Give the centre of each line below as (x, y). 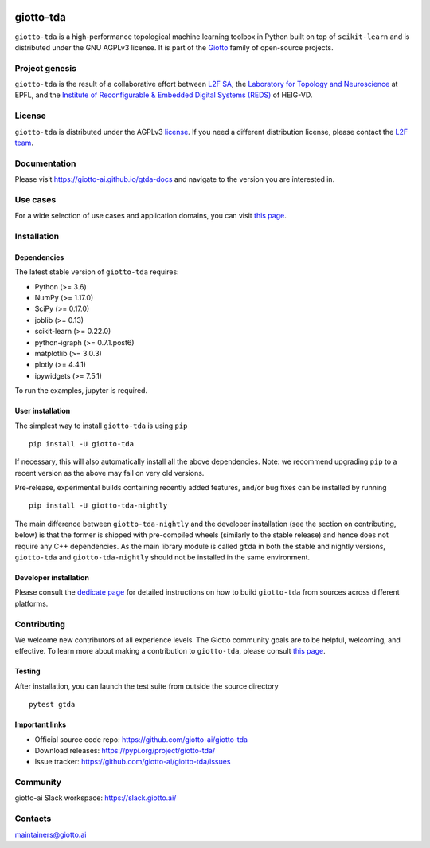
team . (24, 143)
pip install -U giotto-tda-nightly (98, 506)
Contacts (33, 819)
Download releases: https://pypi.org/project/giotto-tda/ (125, 750)
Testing (27, 671)
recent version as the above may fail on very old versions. (109, 473)
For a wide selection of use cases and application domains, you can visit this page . (150, 216)
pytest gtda (52, 705)
